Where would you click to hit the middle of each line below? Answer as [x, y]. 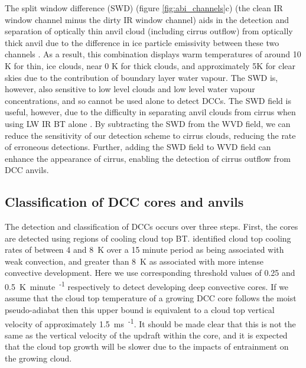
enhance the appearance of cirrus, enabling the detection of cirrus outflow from [148, 158]
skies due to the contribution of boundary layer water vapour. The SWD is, [141, 77]
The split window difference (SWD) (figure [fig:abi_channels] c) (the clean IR [144, 8]
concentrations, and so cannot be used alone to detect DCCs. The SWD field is [148, 100]
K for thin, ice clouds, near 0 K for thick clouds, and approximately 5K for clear [150, 65]
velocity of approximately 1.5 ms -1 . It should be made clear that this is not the [150, 323]
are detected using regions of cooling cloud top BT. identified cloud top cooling [148, 238]
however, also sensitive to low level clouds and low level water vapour [130, 89]
